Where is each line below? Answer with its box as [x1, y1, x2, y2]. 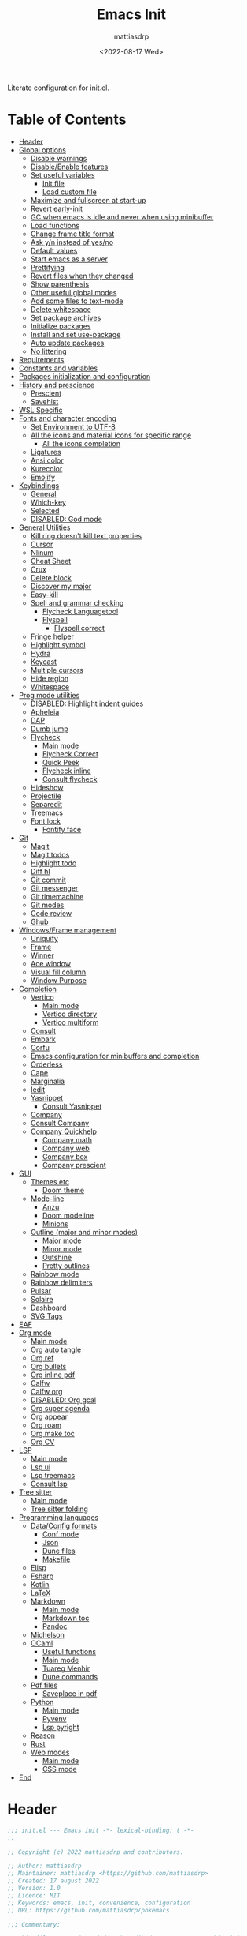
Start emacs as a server [30, 254, 108, 264]
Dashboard [30, 1303, 67, 1312]
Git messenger [30, 883, 79, 893]
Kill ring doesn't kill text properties [30, 531, 142, 540]
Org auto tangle [30, 1345, 82, 1354]
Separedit [30, 799, 63, 809]
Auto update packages [30, 338, 105, 347]
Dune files [42, 1546, 76, 1555]
